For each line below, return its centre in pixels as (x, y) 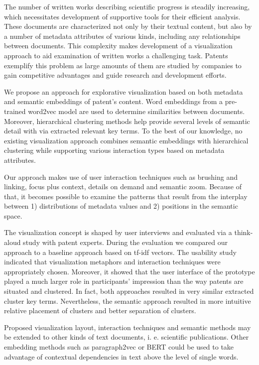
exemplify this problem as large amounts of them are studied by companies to (123, 65)
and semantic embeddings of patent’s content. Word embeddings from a (114, 101)
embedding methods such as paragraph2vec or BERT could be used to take (119, 347)
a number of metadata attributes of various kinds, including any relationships (122, 36)
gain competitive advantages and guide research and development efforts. (115, 75)
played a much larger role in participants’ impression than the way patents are (124, 281)
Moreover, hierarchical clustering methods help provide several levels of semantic (127, 121)
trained (15, 111)
